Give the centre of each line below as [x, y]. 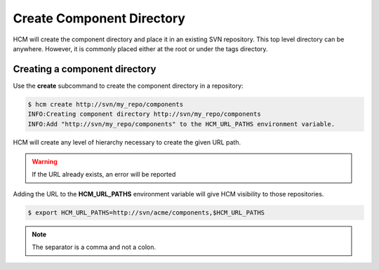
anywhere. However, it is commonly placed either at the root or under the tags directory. [140, 48]
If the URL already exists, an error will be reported [104, 175]
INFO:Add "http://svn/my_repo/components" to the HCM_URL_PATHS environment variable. [181, 124]
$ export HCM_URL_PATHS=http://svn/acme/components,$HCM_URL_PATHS [146, 212]
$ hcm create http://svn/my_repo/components [106, 104]
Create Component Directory [99, 18]
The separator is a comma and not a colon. [94, 247]
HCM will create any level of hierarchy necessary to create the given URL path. [127, 142]
